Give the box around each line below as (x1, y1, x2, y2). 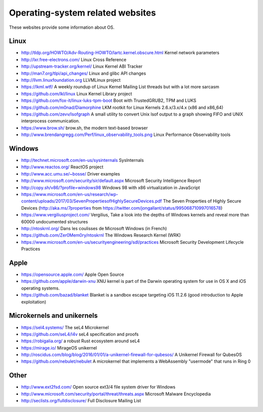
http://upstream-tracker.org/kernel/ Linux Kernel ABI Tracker (21, 63, 143, 69)
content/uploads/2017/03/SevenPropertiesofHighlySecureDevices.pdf (21, 198, 162, 204)
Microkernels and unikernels (9, 312, 98, 320)
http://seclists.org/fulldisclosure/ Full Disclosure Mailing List (21, 398, 141, 404)
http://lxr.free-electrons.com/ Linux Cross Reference (21, 57, 127, 62)
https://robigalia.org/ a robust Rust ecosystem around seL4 (21, 338, 140, 344)
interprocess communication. (21, 118, 80, 124)
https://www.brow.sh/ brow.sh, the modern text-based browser (21, 125, 148, 131)
